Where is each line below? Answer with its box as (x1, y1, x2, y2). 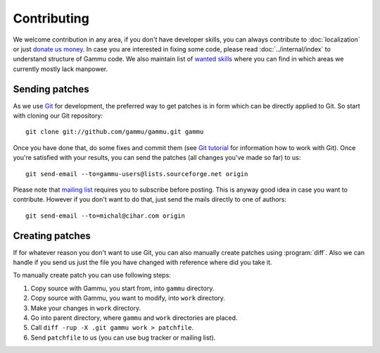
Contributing (13, 11, 89, 26)
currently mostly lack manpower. (13, 64, 108, 73)
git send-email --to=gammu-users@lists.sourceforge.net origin (25, 170, 248, 178)
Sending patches (13, 83, 89, 95)
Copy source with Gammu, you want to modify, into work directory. (30, 294, 225, 302)
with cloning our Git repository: (13, 111, 103, 120)
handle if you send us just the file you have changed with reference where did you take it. (13, 258, 272, 267)
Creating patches (13, 230, 91, 242)
